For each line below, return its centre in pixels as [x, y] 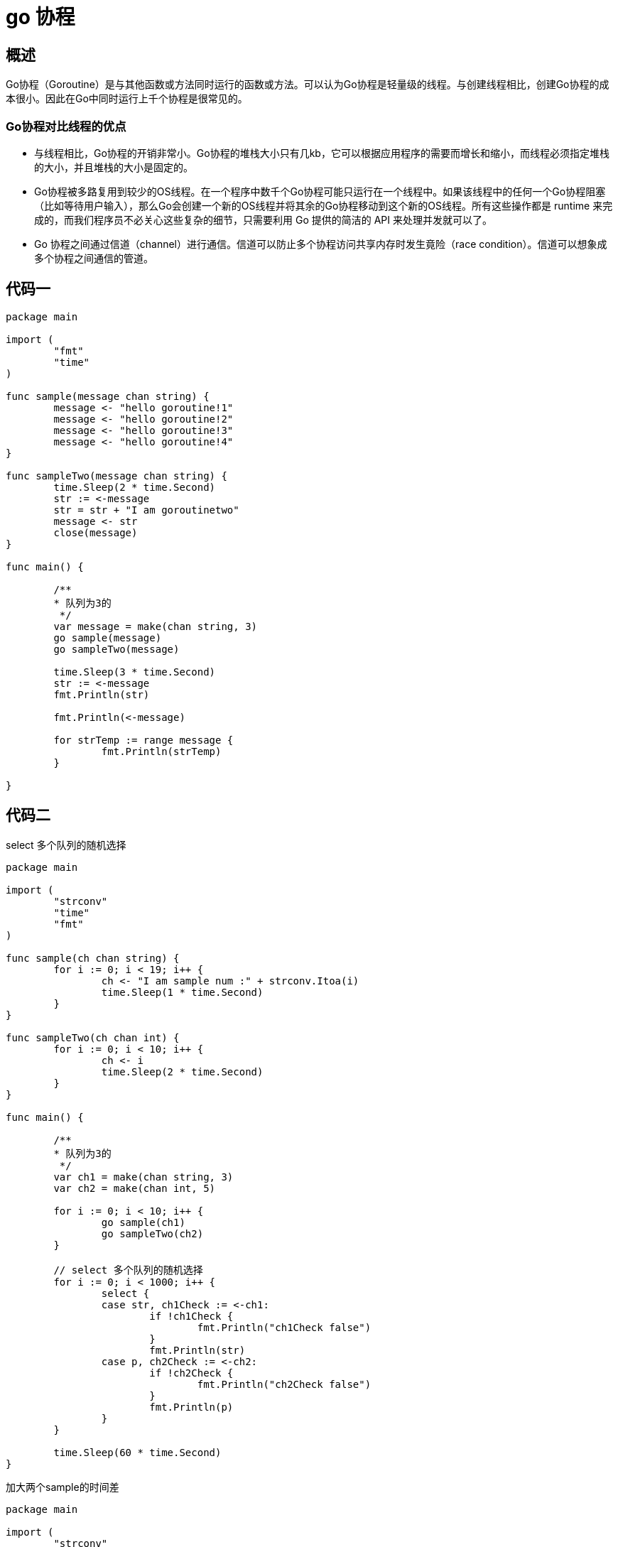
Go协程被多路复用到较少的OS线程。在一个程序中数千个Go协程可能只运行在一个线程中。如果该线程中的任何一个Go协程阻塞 [320, 191]
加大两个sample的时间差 [63, 1487]
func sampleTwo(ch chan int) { [93, 1037]
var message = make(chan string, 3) [156, 626]
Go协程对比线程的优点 [66, 126]
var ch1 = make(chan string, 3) [143, 1177]
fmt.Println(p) [191, 1407]
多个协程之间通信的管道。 [94, 258]
